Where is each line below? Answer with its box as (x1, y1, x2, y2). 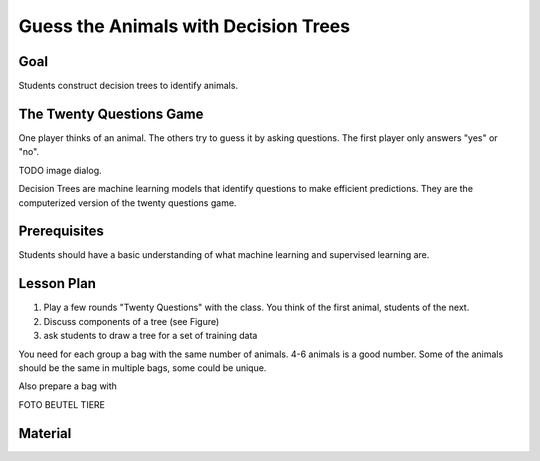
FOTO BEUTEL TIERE (18, 398, 105, 410)
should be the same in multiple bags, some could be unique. (18, 361, 267, 374)
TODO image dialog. (18, 164, 102, 176)
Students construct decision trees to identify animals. (18, 80, 239, 92)
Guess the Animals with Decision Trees (18, 15, 350, 37)
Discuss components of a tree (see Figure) (43, 315, 220, 327)
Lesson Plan (18, 275, 97, 292)
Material (18, 425, 72, 442)
